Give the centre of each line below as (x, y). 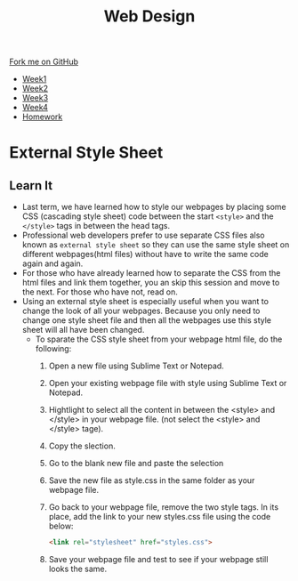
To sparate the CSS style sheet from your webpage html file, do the (159, 339)
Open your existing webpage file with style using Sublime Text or (168, 383)
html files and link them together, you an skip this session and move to (151, 283)
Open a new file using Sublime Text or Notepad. (136, 366)
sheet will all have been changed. (83, 330)
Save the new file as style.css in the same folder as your (152, 480)
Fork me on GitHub (44, 62)
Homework (42, 117)
